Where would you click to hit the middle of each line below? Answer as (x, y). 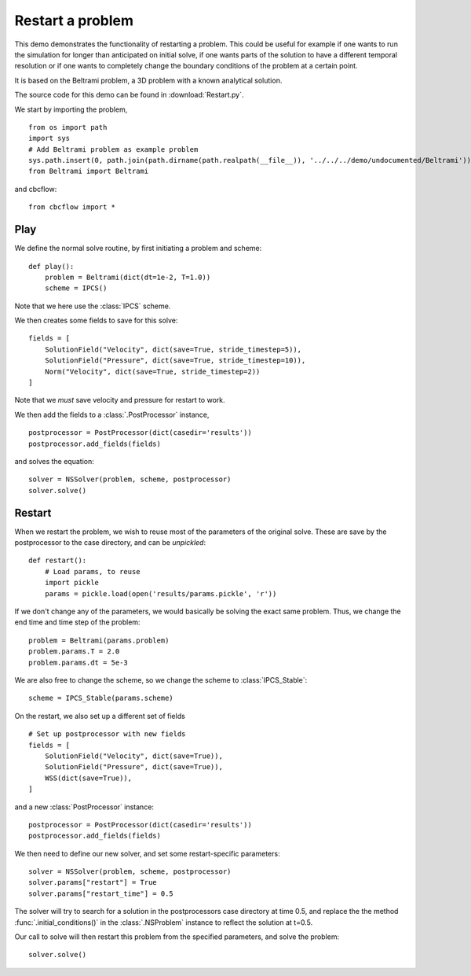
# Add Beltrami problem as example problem (113, 149)
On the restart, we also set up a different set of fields (100, 716)
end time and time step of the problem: (77, 622)
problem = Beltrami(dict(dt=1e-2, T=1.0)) (128, 277)
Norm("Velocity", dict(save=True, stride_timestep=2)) (152, 371)
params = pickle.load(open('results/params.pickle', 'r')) (161, 593)
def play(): (51, 266)
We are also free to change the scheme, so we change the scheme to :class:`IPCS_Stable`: (161, 680)
